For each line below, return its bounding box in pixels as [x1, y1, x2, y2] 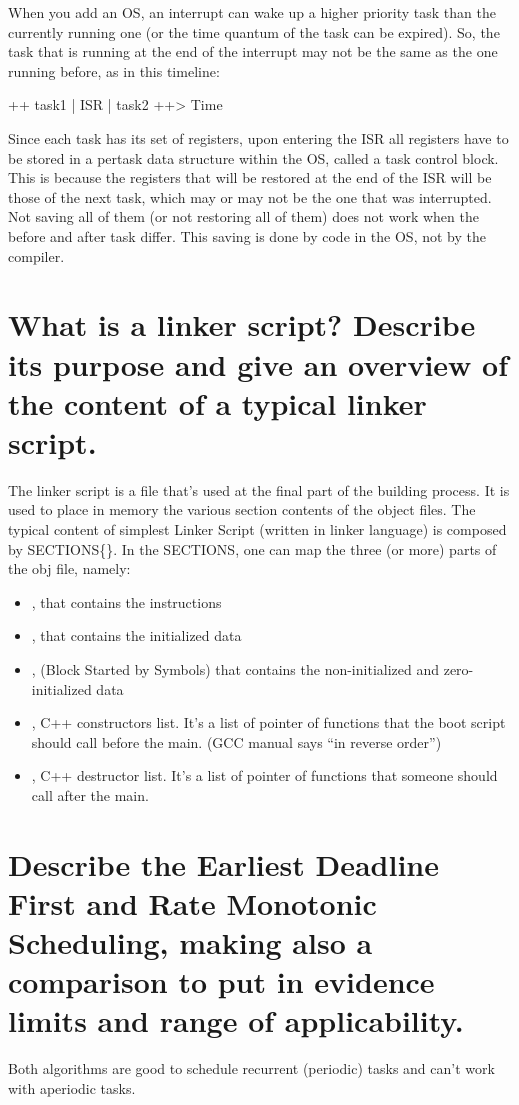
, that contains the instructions [31, 591, 222, 612]
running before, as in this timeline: [8, 60, 220, 81]
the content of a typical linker [8, 382, 427, 423]
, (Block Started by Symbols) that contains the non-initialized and [31, 658, 439, 679]
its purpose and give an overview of [8, 343, 508, 384]
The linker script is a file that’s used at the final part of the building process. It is [8, 479, 510, 500]
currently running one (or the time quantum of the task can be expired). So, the [8, 21, 500, 42]
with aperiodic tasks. [8, 1078, 136, 1098]
